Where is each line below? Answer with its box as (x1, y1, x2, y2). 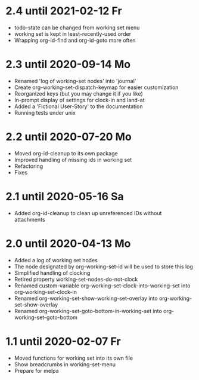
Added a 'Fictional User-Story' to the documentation (14, 103, 144, 110)
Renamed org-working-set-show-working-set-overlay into (14, 295, 158, 302)
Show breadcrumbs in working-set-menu (14, 360, 116, 368)
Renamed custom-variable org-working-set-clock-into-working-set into (14, 282, 191, 289)
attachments (14, 216, 45, 223)
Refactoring (14, 163, 43, 170)
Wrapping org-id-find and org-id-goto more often (14, 36, 136, 44)
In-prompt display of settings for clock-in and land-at (14, 96, 145, 103)
